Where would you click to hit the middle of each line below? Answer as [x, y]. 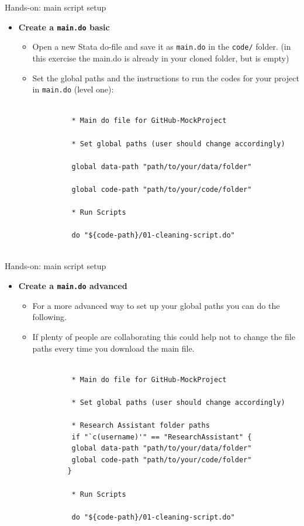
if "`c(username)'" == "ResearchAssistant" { [162, 437]
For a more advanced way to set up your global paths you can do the [156, 305]
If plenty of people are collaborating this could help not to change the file [164, 336]
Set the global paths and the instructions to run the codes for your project [166, 78]
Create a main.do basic [64, 27]
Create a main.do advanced [73, 286]
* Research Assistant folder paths [141, 426]
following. [49, 317]
